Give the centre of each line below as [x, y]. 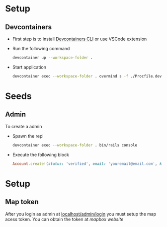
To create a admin [24, 126]
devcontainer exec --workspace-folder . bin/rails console [75, 145]
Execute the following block [41, 154]
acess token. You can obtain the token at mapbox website [64, 219]
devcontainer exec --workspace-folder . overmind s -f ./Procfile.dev [87, 76]
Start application [29, 67]
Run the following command [41, 48]
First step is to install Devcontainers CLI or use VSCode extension [80, 39]
